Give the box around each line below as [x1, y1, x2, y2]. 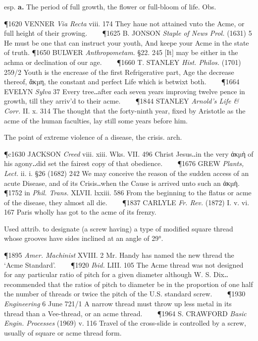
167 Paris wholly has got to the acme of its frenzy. [4, 207, 156, 217]
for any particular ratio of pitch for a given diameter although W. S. [4, 269, 211, 280]
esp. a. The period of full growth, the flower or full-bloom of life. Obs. [4, 1, 216, 11]
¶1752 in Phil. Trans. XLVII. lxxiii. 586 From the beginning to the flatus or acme [4, 187, 252, 198]
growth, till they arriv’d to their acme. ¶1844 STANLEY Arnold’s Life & [4, 96, 239, 106]
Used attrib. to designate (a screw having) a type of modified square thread [4, 223, 233, 233]
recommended [4, 279, 46, 289]
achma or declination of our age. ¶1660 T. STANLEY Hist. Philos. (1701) [4, 57, 241, 67]
